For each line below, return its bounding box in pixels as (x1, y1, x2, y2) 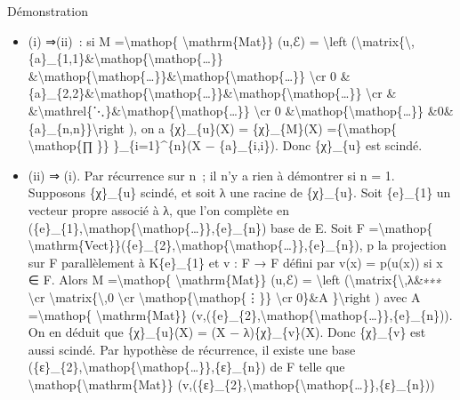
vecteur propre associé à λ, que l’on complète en (28, 200, 290, 219)
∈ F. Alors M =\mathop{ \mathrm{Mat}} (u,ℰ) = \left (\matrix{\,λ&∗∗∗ (28, 270, 442, 289)
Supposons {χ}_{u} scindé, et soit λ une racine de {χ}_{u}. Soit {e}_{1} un (28, 183, 451, 202)
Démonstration (7, 2, 88, 20)
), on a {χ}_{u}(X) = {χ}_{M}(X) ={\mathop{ (128, 118, 398, 137)
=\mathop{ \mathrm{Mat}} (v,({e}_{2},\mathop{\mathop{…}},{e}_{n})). (28, 305, 453, 324)
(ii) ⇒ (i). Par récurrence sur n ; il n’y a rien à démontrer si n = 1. (28, 165, 395, 184)
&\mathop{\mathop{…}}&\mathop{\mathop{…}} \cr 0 (28, 66, 337, 84)
